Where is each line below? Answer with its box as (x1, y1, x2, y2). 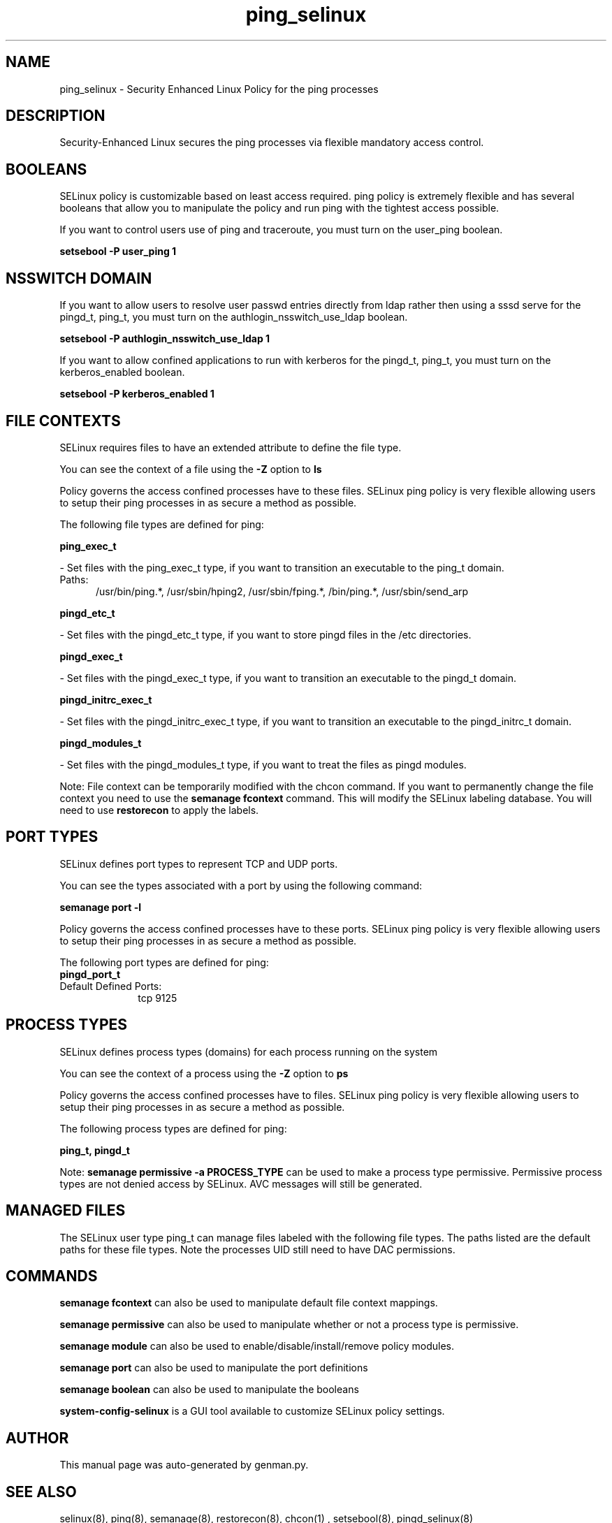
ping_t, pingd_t (59, 1144, 130, 1156)
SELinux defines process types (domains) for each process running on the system (59, 1045, 438, 1058)
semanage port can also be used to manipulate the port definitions (59, 1362, 368, 1374)
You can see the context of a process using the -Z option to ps (59, 1067, 349, 1079)
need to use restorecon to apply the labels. (59, 803, 259, 816)
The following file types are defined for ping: (59, 518, 264, 530)
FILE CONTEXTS (6, 411, 121, 430)
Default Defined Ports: (59, 979, 162, 992)
